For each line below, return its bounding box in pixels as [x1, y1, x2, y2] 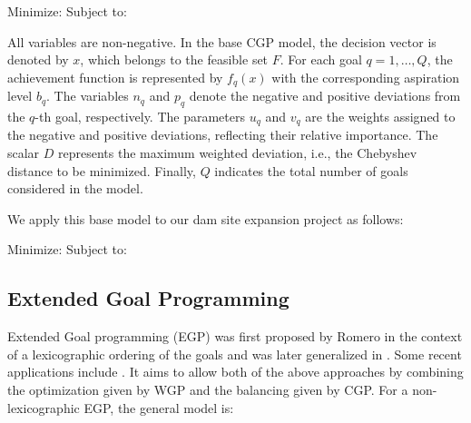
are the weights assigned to [305, 107, 456, 126]
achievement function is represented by [7, 67, 223, 86]
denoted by [7, 50, 69, 69]
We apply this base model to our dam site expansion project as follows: [7, 209, 404, 228]
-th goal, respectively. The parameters [34, 107, 246, 126]
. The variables [46, 86, 129, 105]
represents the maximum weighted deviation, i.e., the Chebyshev [58, 143, 417, 162]
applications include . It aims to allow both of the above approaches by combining [7, 362, 464, 381]
